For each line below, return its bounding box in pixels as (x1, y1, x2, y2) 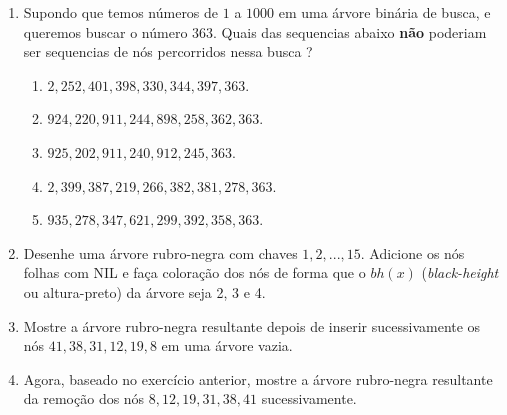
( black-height (421, 262, 499, 283)
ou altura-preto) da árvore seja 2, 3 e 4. (23, 281, 266, 302)
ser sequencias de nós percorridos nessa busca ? (23, 41, 313, 62)
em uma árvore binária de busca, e (278, 2, 491, 22)
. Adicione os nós (360, 242, 465, 263)
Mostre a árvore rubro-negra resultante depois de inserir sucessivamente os (23, 315, 481, 336)
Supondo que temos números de (23, 2, 219, 22)
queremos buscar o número (23, 21, 188, 42)
